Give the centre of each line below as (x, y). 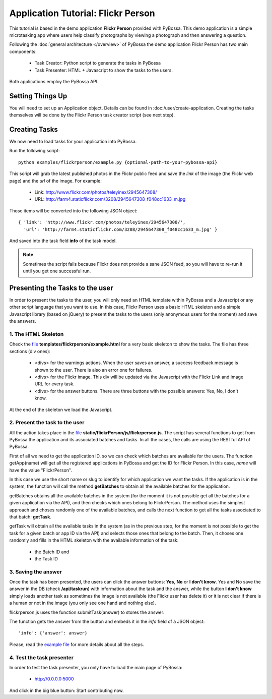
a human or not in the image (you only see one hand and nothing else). (83, 603)
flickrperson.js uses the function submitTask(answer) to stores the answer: (87, 612)
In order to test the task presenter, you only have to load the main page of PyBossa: (96, 667)
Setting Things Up (38, 96)
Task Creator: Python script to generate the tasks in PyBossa (98, 63)
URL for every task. (55, 384)
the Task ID (46, 559)
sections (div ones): (30, 351)
